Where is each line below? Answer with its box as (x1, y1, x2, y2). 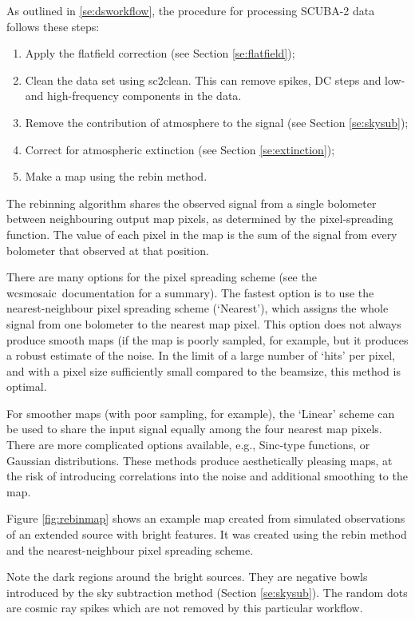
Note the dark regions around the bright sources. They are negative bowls (6, 568, 368, 585)
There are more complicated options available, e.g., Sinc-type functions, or (6, 436, 370, 453)
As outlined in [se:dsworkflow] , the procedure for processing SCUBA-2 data (6, 2, 375, 18)
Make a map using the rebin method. (25, 168, 207, 185)
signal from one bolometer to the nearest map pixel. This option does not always (6, 315, 401, 332)
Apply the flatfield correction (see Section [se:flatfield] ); (25, 45, 295, 62)
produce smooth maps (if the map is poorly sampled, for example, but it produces (6, 331, 409, 348)
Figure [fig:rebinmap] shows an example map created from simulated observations (6, 510, 405, 527)
